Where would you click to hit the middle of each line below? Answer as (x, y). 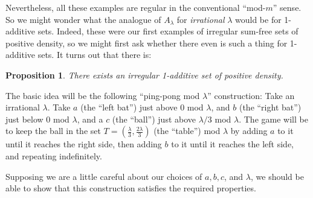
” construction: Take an (251, 95)
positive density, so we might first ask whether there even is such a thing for (147, 43)
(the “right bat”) (270, 107)
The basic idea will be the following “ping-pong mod (103, 95)
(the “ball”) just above (154, 119)
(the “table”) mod (187, 131)
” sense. (287, 7)
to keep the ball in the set (53, 131)
